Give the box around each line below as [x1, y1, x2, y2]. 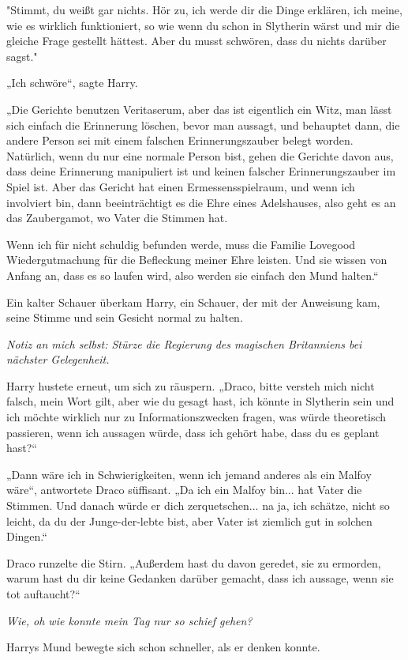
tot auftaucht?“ [6, 586, 80, 602]
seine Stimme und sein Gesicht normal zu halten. [6, 309, 243, 326]
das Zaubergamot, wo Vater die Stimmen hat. [6, 209, 228, 226]
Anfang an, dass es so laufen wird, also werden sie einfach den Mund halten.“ [6, 266, 379, 283]
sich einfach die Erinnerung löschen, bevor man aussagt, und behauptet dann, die [6, 116, 400, 133]
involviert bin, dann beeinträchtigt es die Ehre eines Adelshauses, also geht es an [6, 194, 396, 210]
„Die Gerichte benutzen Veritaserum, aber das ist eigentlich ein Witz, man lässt [6, 100, 392, 117]
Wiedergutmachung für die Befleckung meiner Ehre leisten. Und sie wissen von [6, 251, 387, 268]
